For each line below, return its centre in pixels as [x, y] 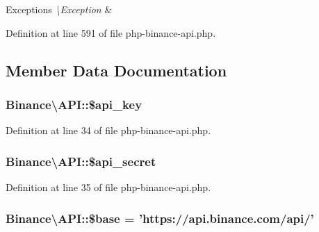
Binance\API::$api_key [74, 104]
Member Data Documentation [116, 70]
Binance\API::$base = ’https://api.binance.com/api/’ [160, 218]
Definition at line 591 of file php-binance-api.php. [111, 32]
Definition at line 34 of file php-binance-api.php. [108, 130]
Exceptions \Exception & [59, 9]
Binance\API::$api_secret [81, 161]
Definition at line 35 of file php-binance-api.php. [108, 187]
